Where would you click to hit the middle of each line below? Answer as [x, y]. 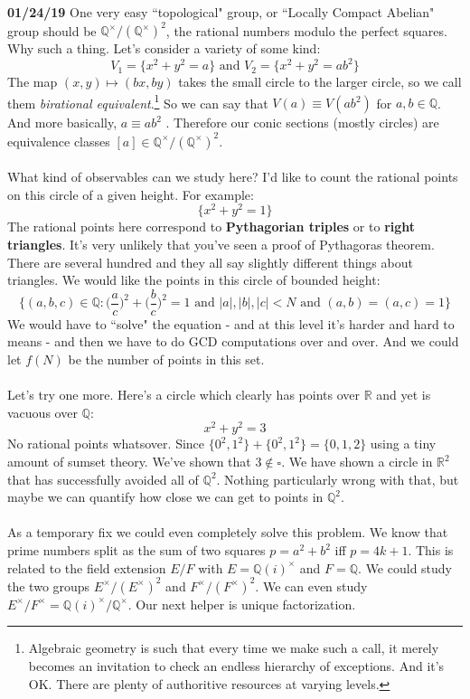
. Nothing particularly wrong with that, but [338, 479]
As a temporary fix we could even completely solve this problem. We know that [228, 532]
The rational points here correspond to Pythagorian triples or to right [211, 227]
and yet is [404, 395]
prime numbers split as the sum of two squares [136, 550]
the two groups [49, 586]
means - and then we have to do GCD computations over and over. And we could [233, 341]
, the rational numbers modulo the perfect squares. [306, 30]
